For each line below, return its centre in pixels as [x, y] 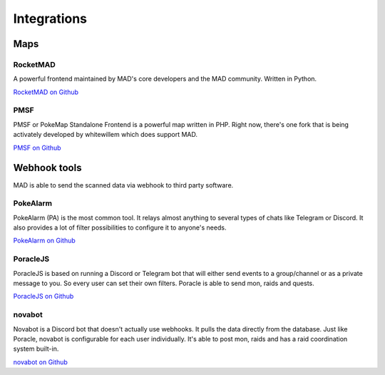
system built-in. [36, 349]
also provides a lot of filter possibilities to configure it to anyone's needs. [120, 227]
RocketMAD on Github [46, 92]
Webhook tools [47, 168]
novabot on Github [40, 362]
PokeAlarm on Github [45, 241]
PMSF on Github [37, 148]
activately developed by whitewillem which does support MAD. [106, 135]
